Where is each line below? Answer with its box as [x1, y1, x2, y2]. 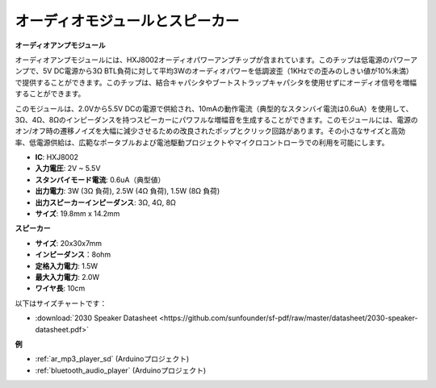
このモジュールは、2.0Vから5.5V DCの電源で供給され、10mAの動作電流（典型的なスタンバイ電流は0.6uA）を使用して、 [15, 103, 413, 113]
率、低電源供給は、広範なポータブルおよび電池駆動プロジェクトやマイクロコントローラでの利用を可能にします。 [15, 137, 389, 147]
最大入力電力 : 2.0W [35, 272, 100, 282]
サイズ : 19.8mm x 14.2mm [35, 209, 120, 219]
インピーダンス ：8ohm [35, 250, 111, 260]
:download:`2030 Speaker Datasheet [35, 313, 157, 323]
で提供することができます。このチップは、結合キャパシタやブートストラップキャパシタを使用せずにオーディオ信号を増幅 [15, 77, 417, 87]
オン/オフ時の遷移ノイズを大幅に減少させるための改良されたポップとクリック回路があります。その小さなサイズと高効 [15, 126, 405, 136]
